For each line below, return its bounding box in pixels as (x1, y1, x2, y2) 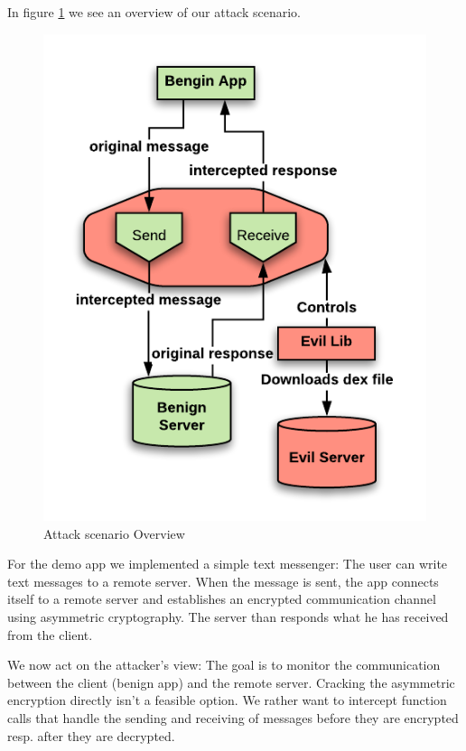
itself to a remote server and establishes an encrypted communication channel (7, 589, 436, 608)
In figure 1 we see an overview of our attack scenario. (7, 3, 301, 21)
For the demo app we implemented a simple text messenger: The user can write (7, 554, 448, 573)
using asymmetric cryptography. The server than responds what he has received (7, 607, 449, 626)
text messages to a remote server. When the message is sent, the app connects (7, 571, 439, 590)
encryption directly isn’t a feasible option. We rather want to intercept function (7, 691, 447, 709)
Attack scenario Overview (43, 524, 185, 542)
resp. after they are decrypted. (7, 726, 175, 745)
